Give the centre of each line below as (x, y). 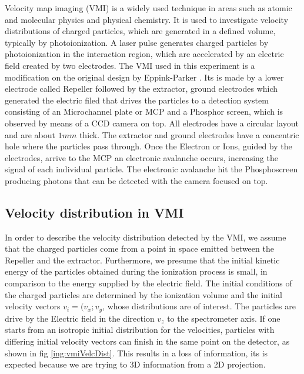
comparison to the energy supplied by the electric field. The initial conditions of (148, 283)
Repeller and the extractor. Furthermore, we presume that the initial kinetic (142, 260)
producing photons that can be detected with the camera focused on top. (136, 180)
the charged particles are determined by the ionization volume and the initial (143, 294)
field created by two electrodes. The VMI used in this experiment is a (130, 65)
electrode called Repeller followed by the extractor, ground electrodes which (141, 89)
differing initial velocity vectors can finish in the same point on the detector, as (147, 341)
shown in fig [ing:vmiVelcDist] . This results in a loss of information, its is (136, 353)
